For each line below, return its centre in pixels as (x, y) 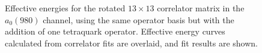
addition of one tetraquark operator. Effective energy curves (115, 31)
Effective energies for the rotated (65, 8)
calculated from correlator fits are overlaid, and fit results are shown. (132, 43)
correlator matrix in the (201, 8)
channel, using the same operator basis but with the (139, 19)
